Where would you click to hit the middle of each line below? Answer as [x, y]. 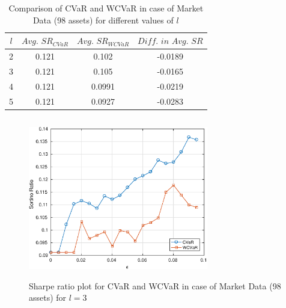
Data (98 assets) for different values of [103, 20]
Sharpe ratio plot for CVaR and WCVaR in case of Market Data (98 [155, 285]
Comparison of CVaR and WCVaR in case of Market [106, 8]
